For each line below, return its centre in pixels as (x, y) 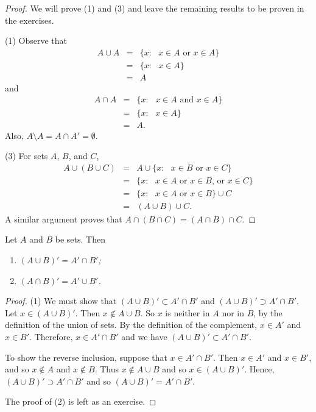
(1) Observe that (36, 41)
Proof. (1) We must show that (61, 301)
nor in (233, 312)
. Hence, (259, 369)
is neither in (188, 312)
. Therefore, (51, 337)
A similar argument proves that (64, 218)
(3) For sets (26, 156)
